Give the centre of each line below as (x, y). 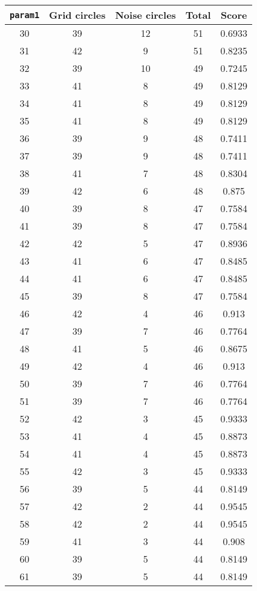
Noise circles (145, 15)
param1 (25, 15)
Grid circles (77, 15)
